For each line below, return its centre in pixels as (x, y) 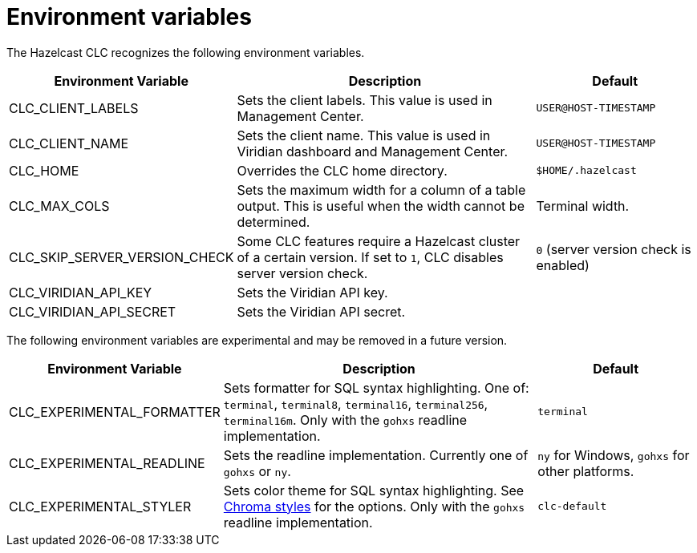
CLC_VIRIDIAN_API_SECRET (93, 311)
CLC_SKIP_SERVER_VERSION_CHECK (122, 257)
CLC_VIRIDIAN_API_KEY (81, 292)
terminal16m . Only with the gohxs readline (345, 420)
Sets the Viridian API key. (312, 292)
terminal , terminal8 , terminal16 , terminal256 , (356, 404)
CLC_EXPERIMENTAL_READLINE (107, 463)
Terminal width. (583, 206)
